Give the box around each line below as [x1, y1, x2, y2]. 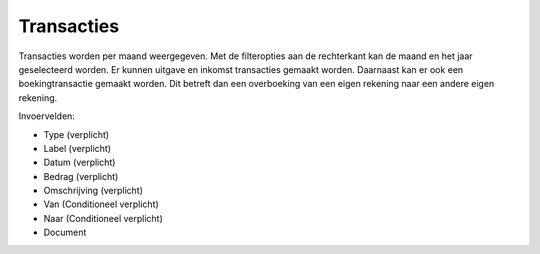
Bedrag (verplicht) [43, 170, 119, 182]
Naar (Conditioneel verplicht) [43, 212, 164, 224]
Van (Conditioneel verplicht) [43, 198, 159, 210]
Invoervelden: [18, 110, 75, 122]
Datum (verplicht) [43, 156, 116, 169]
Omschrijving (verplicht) [43, 185, 144, 197]
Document [43, 226, 87, 239]
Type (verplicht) [43, 128, 110, 140]
